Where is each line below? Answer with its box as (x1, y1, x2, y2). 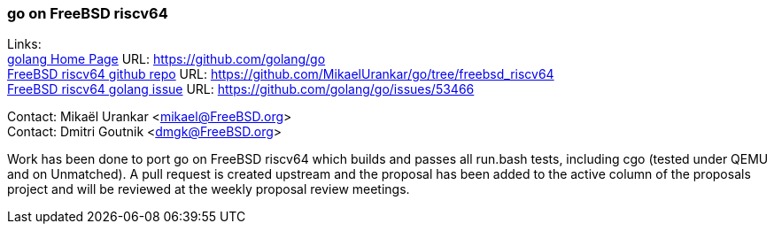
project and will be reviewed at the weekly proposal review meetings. (7, 181, 410, 197)
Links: (7, 36, 42, 52)
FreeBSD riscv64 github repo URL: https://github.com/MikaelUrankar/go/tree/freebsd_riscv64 (7, 66, 554, 82)
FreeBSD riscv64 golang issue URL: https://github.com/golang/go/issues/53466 (7, 81, 475, 97)
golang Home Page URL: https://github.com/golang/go (7, 51, 326, 67)
